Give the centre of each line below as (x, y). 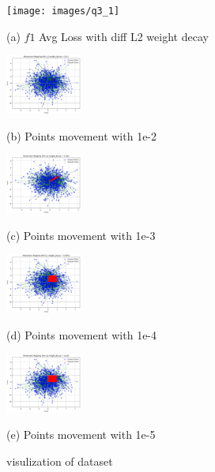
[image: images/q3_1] (63, 11)
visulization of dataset (60, 461)
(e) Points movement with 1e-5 (81, 435)
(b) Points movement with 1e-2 (82, 135)
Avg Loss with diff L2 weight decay (124, 36)
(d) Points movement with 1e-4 (82, 334)
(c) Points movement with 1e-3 (81, 235)
